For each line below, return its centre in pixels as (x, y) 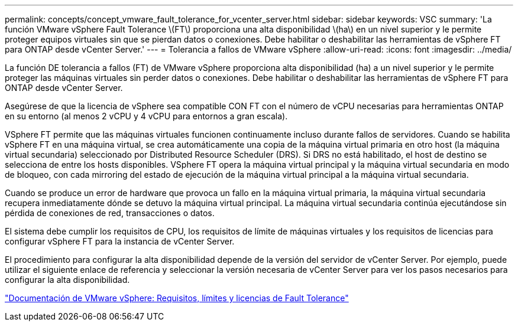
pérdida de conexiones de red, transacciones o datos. (110, 213)
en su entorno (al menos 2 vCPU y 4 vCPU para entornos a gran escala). (146, 116)
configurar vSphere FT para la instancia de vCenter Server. (120, 241)
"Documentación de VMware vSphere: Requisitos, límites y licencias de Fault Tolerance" (177, 298)
